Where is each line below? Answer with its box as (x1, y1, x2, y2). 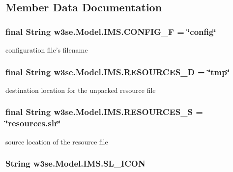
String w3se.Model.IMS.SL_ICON (5, 157, 146, 170)
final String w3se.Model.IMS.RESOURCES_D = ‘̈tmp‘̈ (5, 65, 230, 78)
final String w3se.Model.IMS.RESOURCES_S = (5, 106, 203, 118)
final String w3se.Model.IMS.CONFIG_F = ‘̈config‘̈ (5, 25, 216, 37)
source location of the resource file (5, 136, 108, 146)
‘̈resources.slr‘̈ (5, 117, 60, 129)
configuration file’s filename (5, 45, 88, 55)
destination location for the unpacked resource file (5, 85, 156, 95)
